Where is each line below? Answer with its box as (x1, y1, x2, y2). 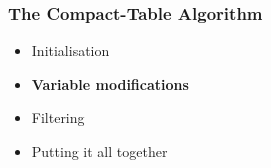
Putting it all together (31, 141, 168, 161)
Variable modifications (31, 73, 189, 94)
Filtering (31, 107, 85, 128)
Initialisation (31, 40, 110, 61)
